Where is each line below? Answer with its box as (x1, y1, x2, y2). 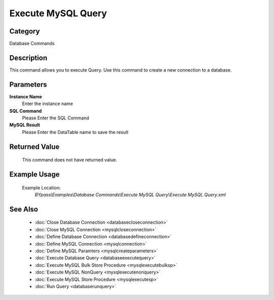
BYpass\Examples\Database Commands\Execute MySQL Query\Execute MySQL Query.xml (35, 192, 226, 198)
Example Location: (22, 184, 61, 190)
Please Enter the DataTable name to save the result (22, 129, 129, 135)
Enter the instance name (22, 101, 73, 107)
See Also (9, 205, 38, 213)
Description (9, 53, 48, 62)
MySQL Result (9, 122, 40, 128)
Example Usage (9, 170, 60, 179)
